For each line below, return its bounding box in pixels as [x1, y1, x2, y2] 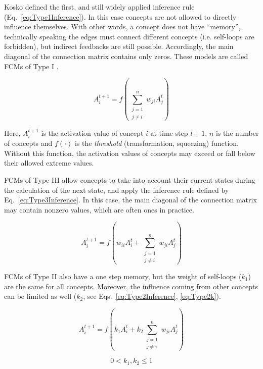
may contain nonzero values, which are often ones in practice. [4, 204, 194, 215]
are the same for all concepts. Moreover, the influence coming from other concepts [4, 281, 258, 291]
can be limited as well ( [4, 291, 77, 301]
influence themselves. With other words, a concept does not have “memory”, [4, 21, 241, 32]
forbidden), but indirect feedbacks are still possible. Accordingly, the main [4, 41, 234, 51]
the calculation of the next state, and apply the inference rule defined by [4, 184, 229, 195]
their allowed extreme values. [4, 157, 94, 168]
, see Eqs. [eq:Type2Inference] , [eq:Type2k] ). [83, 291, 221, 301]
